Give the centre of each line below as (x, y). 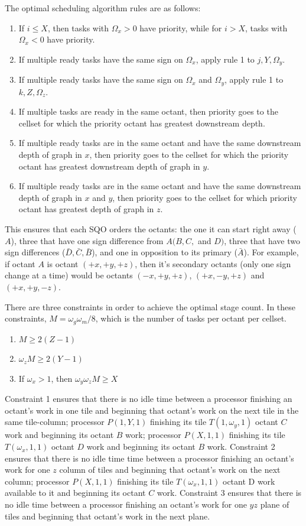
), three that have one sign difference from (87, 240)
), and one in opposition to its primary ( (165, 252)
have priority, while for (181, 27)
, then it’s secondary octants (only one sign (213, 263)
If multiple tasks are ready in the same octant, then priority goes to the (148, 111)
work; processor (153, 435)
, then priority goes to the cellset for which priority (205, 197)
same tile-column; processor (55, 422)
